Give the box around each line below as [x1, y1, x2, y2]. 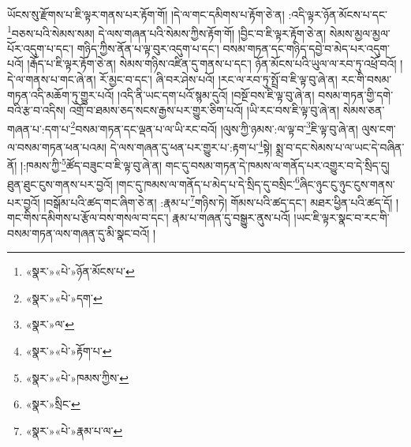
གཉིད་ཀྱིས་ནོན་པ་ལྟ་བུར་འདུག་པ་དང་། [77, 39, 219, 56]
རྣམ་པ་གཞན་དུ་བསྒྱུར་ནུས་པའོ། [172, 209, 290, 226]
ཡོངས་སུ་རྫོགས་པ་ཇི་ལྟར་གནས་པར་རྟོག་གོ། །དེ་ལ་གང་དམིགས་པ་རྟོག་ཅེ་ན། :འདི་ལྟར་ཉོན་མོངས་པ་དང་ [7, 6, 387, 22]
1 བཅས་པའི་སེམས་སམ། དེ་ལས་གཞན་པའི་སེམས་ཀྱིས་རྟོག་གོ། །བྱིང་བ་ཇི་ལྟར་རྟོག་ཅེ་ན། [7, 22, 327, 41]
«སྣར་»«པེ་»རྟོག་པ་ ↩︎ [25, 343, 112, 359]
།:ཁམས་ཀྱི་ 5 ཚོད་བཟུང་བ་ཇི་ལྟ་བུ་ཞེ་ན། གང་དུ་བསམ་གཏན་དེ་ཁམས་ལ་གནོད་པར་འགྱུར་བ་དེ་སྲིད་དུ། [21, 155, 390, 173]
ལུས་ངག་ [361, 120, 396, 137]
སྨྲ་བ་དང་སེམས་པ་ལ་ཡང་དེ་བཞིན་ [275, 138, 405, 155]
